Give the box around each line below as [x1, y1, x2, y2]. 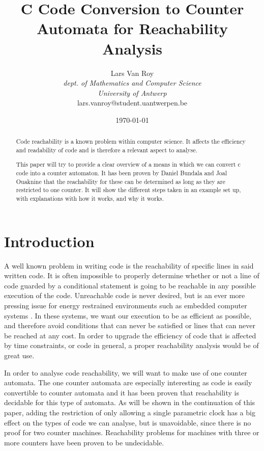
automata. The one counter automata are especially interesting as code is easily [4, 377, 252, 388]
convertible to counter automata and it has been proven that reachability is [4, 387, 239, 397]
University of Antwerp [98, 87, 167, 98]
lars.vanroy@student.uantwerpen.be [77, 97, 188, 108]
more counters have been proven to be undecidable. [4, 437, 164, 447]
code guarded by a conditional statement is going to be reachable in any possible [4, 280, 256, 290]
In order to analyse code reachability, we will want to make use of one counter [4, 367, 247, 378]
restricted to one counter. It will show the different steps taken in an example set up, [16, 185, 241, 194]
